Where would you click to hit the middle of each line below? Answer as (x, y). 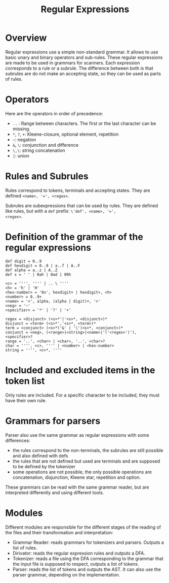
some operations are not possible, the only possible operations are (82, 472)
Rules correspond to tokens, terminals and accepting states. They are (78, 190)
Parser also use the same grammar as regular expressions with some (77, 435)
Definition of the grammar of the (74, 237)
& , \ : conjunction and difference (46, 145)
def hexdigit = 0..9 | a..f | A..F (43, 266)
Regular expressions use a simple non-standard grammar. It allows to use (82, 52)
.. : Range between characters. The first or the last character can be (84, 123)
